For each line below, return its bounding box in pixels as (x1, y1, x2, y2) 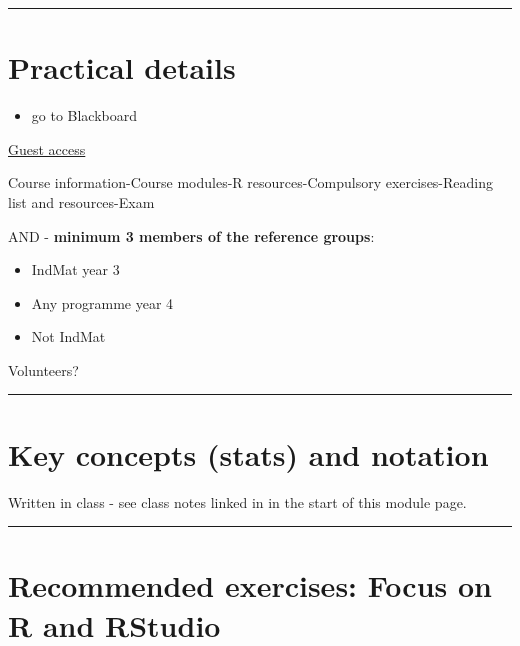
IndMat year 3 (31, 259, 120, 280)
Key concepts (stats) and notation (8, 433, 489, 474)
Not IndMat (31, 326, 106, 347)
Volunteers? (8, 359, 79, 380)
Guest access (8, 138, 86, 159)
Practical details (8, 47, 236, 88)
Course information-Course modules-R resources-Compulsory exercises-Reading (8, 172, 494, 193)
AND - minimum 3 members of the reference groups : (8, 225, 375, 246)
